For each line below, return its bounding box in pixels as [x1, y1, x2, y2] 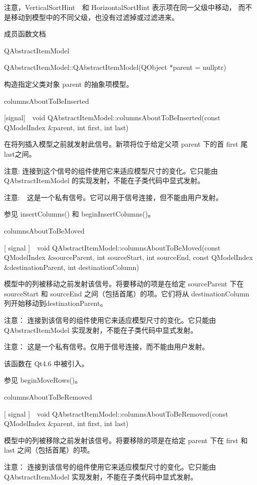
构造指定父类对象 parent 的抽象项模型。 [4, 78, 133, 89]
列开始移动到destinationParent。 [4, 298, 107, 308]
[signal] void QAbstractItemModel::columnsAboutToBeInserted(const [4, 112, 221, 123]
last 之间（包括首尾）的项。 [4, 445, 94, 455]
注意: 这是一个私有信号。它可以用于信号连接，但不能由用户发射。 [4, 192, 223, 202]
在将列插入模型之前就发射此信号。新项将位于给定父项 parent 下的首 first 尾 [4, 139, 248, 149]
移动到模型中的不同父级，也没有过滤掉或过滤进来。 [10, 11, 179, 22]
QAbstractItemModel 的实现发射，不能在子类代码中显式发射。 [4, 175, 205, 186]
